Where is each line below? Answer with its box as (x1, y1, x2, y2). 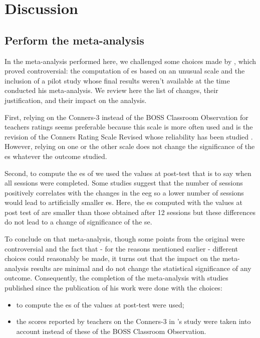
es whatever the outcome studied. (5, 150, 107, 161)
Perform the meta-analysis (5, 32, 144, 47)
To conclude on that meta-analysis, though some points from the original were (5, 233, 245, 244)
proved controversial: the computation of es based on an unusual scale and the (5, 65, 245, 76)
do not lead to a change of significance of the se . (5, 216, 152, 227)
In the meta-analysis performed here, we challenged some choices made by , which (5, 55, 256, 66)
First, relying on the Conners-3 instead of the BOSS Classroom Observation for (5, 111, 248, 122)
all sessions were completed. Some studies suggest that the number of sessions (5, 177, 243, 188)
